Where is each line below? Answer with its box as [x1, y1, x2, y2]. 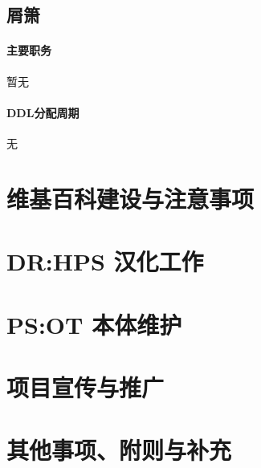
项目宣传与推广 [6, 370, 165, 403]
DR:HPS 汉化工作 [6, 245, 204, 278]
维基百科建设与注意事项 [6, 181, 255, 214]
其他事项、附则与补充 [6, 433, 232, 466]
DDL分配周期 [6, 104, 80, 120]
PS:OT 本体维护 [6, 307, 182, 340]
